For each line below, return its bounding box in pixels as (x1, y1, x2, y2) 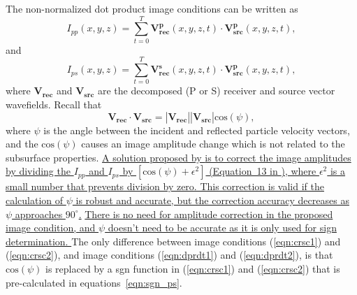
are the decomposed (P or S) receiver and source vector (97, 83, 335, 98)
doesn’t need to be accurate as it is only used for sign (108, 220, 337, 235)
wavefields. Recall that (6, 97, 102, 112)
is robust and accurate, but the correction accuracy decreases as (75, 193, 349, 207)
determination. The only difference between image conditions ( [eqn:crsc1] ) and (6, 233, 341, 248)
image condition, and (6, 220, 96, 235)
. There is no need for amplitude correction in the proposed (78, 206, 333, 221)
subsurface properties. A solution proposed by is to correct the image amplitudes (6, 150, 351, 164)
